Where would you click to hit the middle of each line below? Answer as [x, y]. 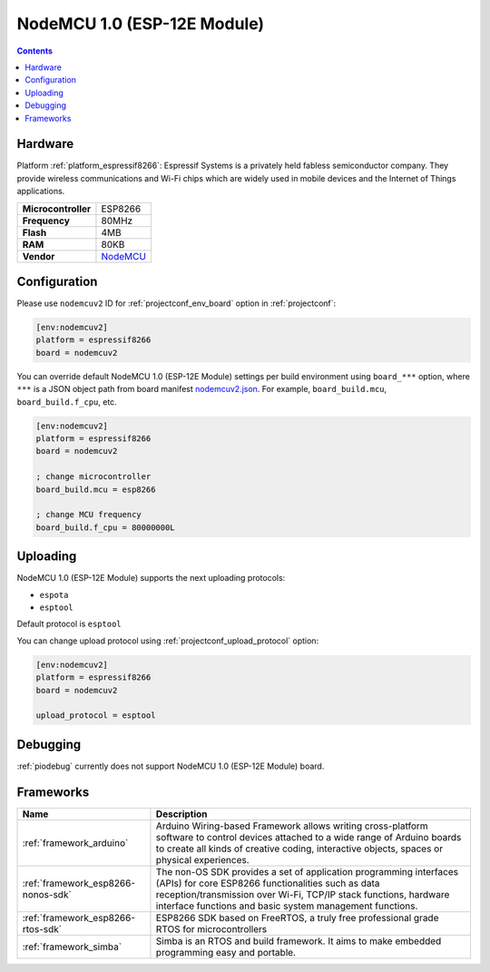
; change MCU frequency [89, 515]
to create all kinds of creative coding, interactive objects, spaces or [299, 849]
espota [54, 595]
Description [181, 814]
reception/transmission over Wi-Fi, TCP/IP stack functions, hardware [303, 894]
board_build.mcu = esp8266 [96, 489]
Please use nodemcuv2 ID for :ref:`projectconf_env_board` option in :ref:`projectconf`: [176, 303]
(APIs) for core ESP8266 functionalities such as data [268, 883]
